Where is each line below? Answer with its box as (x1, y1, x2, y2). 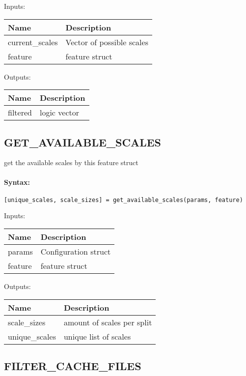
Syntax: (4, 176, 30, 187)
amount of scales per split (63, 316, 152, 328)
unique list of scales (63, 330, 131, 342)
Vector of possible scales (65, 36, 148, 48)
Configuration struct (40, 246, 111, 258)
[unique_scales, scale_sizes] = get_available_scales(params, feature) (4, 196, 243, 203)
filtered (8, 107, 32, 118)
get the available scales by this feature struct (4, 157, 138, 168)
